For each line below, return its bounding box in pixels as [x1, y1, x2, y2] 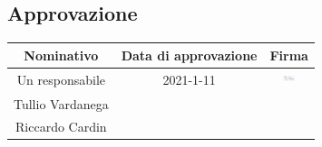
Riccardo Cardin [15, 117, 107, 136]
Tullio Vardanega [14, 95, 109, 114]
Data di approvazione [121, 45, 258, 64]
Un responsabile [16, 70, 106, 89]
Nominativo [24, 45, 99, 64]
